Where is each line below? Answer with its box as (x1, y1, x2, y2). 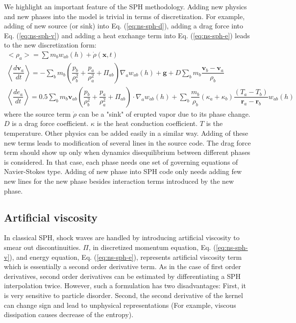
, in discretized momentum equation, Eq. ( (88, 242, 216, 252)
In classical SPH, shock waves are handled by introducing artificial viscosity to (4, 232, 240, 243)
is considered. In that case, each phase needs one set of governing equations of (4, 156, 238, 167)
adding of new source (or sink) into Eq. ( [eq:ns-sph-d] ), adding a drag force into (4, 21, 243, 31)
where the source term (4, 108, 71, 119)
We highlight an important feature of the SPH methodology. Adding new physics (4, 1, 247, 11)
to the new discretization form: (4, 40, 97, 50)
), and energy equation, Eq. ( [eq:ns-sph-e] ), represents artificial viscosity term (9, 251, 242, 262)
